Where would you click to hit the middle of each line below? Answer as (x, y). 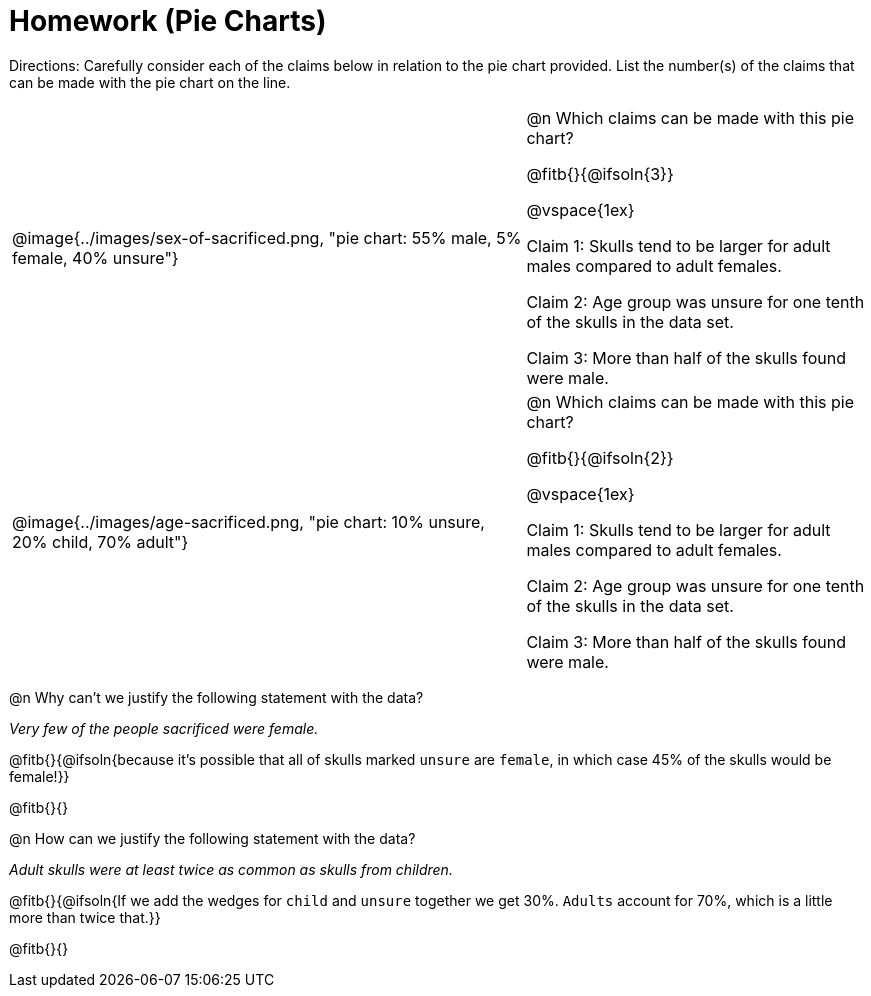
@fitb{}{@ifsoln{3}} (600, 173)
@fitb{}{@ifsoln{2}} (600, 457)
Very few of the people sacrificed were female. (164, 728)
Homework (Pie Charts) (168, 21)
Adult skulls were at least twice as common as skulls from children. (231, 869)
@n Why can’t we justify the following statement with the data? (216, 697)
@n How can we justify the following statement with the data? (212, 838)
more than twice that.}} (85, 917)
